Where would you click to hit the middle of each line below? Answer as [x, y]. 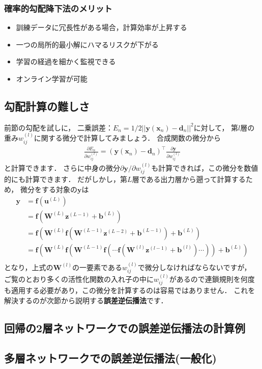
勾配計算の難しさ [47, 106]
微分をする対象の [49, 189]
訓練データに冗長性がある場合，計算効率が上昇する [101, 27]
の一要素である [97, 267]
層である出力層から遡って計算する [189, 179]
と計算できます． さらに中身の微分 [62, 168]
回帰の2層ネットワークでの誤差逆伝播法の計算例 [125, 327]
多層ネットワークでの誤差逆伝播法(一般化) [110, 358]
